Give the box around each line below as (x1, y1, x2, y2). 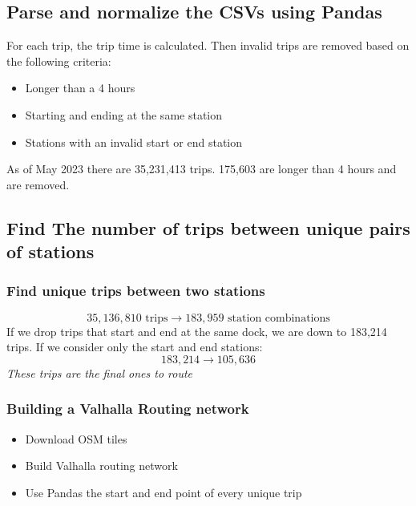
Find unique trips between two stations (6, 281, 265, 301)
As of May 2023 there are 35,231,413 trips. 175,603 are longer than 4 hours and (6, 160, 397, 177)
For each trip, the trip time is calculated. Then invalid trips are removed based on (6, 37, 410, 54)
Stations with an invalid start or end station (25, 133, 243, 150)
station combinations (228, 312, 330, 324)
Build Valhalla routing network (25, 457, 178, 474)
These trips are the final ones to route (6, 364, 193, 381)
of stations (6, 239, 95, 264)
